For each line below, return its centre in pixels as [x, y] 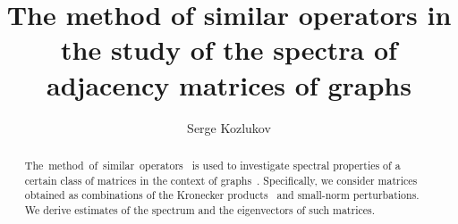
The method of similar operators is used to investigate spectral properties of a [212, 165]
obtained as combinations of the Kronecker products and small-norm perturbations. [222, 195]
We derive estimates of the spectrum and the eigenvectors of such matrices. [199, 209]
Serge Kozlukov [229, 127]
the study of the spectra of [229, 50]
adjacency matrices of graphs [229, 84]
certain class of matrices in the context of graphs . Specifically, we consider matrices [221, 180]
